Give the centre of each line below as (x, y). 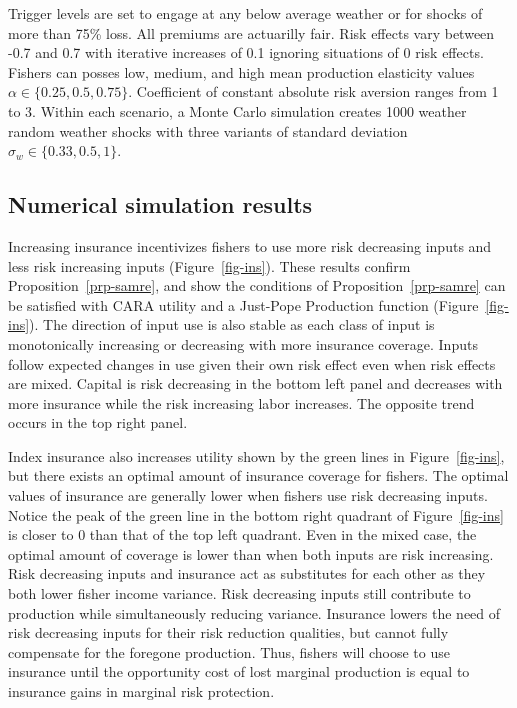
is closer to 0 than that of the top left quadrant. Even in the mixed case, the (242, 534)
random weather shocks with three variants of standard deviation (208, 130)
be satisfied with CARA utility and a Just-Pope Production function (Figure (243, 304)
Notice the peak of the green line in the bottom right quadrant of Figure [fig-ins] (256, 514)
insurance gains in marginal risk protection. (141, 691)
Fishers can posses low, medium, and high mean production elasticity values (241, 71)
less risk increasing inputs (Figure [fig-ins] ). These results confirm (209, 265)
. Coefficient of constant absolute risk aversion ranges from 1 (313, 91)
